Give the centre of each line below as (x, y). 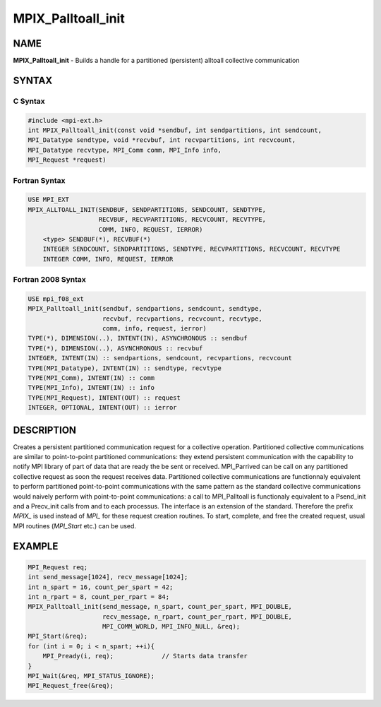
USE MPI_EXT (49, 200)
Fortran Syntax (39, 180)
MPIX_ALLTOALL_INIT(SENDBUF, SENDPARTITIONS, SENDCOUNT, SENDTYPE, (147, 209)
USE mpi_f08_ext (56, 299)
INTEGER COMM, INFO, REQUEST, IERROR (108, 259)
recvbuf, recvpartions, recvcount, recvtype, (182, 319)
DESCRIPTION (45, 430)
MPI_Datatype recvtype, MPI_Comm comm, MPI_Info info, (125, 150)
